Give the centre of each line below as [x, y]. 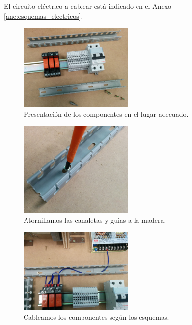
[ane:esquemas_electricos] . [43, 16]
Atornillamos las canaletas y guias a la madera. [95, 220]
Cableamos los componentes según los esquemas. [96, 317]
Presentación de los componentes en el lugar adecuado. [106, 114]
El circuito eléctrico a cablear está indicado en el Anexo [88, 6]
